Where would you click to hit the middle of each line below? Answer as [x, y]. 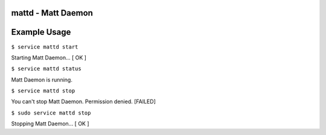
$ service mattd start [45, 47]
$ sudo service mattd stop [51, 113]
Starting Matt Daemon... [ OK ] [49, 58]
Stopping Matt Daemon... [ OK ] [50, 124]
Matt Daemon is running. [42, 79]
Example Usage [41, 32]
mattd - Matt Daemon [52, 13]
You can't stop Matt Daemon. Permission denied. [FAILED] [84, 101]
